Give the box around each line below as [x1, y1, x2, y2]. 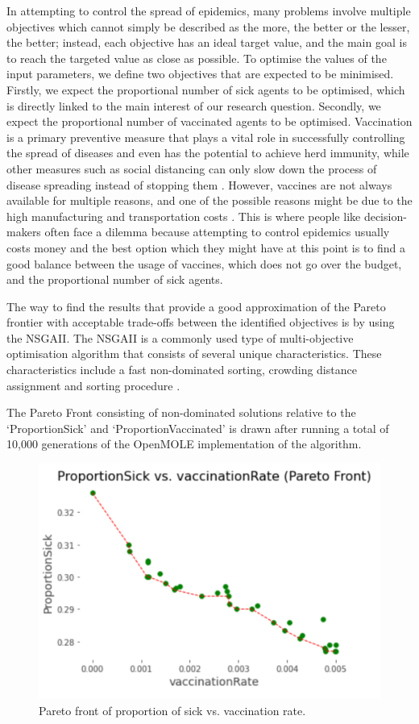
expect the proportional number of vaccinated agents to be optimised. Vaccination [6, 113, 413, 130]
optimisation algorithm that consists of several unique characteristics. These [6, 345, 382, 362]
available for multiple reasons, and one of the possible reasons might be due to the [6, 192, 413, 209]
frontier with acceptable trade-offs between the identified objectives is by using [6, 314, 395, 331]
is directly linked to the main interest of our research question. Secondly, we [6, 97, 381, 114]
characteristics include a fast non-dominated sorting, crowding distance [6, 361, 357, 378]
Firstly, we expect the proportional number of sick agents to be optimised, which [6, 81, 405, 98]
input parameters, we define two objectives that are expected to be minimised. [6, 65, 394, 82]
